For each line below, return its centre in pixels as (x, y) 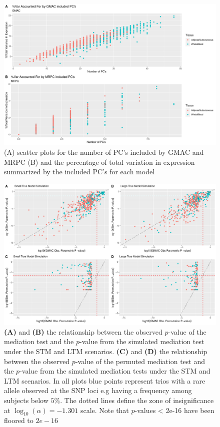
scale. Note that (104, 410)
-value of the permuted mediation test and (140, 361)
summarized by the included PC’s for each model (79, 172)
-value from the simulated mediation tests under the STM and (115, 371)
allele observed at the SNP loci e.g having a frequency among (98, 390)
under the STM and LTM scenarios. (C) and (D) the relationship (106, 351)
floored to (19, 420)
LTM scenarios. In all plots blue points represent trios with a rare (105, 380)
